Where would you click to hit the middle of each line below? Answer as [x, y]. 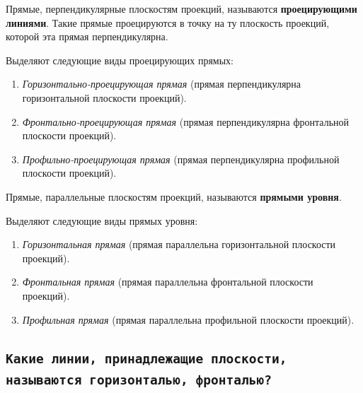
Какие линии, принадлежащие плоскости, [146, 359]
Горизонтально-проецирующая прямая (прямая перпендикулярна [162, 84]
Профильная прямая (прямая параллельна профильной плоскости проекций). [188, 319]
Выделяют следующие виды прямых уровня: [102, 220]
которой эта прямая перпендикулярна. [87, 36]
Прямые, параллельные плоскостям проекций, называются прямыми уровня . [174, 196]
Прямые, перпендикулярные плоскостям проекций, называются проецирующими [181, 8]
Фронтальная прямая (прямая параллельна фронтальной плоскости [168, 282]
